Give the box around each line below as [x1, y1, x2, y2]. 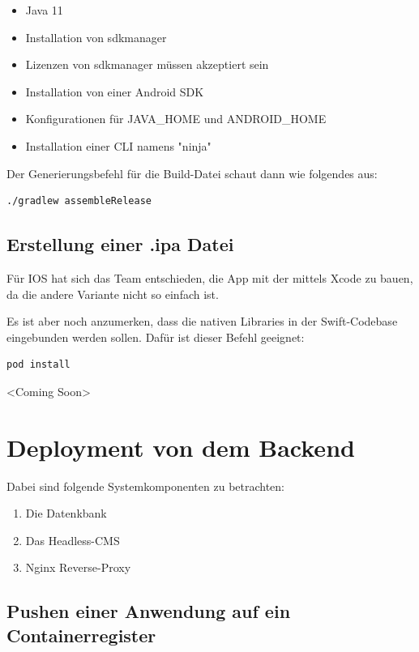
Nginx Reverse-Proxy [25, 559, 131, 576]
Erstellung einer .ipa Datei [6, 232, 234, 257]
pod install [6, 359, 71, 371]
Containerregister [6, 622, 156, 647]
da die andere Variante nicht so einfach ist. [6, 285, 219, 302]
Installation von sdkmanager [25, 28, 167, 45]
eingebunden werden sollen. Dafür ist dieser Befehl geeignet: [6, 328, 305, 345]
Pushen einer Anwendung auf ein [6, 599, 291, 624]
